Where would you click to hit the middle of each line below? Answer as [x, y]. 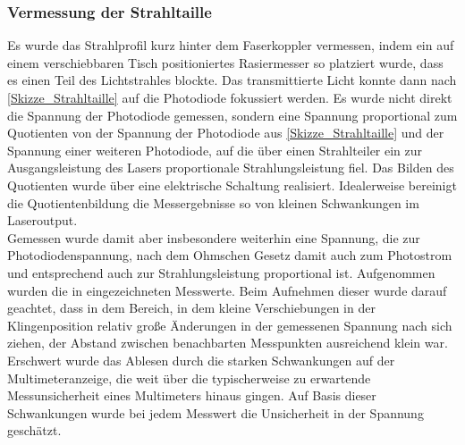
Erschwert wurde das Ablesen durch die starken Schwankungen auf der [201, 360]
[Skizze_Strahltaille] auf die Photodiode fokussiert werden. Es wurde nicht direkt [230, 97]
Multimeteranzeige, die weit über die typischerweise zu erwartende [189, 378]
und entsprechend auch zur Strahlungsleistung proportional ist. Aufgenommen [221, 272]
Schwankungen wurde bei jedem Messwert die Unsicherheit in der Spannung [216, 412]
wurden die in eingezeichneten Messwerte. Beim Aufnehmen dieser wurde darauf [227, 290]
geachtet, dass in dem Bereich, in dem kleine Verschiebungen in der [191, 308]
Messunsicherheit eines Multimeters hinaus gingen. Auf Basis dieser [192, 395]
